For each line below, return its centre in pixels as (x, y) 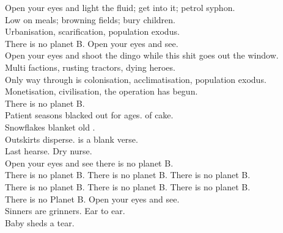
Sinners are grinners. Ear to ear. (65, 211)
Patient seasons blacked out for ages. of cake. (89, 115)
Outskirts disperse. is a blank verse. (72, 139)
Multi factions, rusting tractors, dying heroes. (90, 67)
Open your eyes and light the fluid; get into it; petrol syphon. (120, 7)
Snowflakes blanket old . (50, 127)
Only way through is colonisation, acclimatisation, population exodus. (136, 79)
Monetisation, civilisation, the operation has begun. (101, 91)
